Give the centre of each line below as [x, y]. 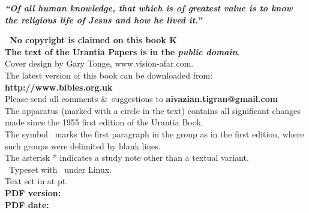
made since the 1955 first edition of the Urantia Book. [104, 122]
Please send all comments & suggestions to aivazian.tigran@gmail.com [142, 99]
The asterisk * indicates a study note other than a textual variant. [127, 157]
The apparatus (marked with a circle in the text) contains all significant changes [153, 110]
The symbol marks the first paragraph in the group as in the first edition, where [154, 133]
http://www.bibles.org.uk [59, 87]
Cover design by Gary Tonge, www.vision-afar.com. [99, 63]
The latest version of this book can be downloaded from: [109, 75]
